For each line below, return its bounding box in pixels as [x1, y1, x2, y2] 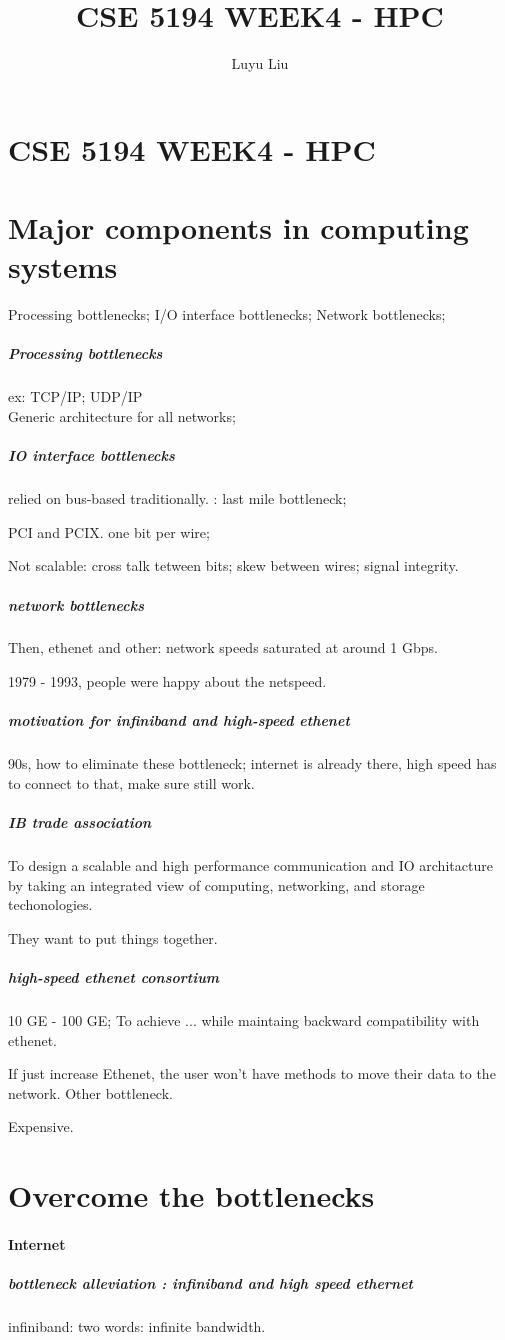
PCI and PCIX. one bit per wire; [8, 521, 210, 542]
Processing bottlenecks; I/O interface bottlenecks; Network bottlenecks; [8, 304, 446, 325]
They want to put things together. [8, 927, 218, 948]
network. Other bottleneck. [8, 1082, 173, 1103]
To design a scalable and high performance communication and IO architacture [8, 854, 493, 875]
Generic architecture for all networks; [8, 405, 236, 426]
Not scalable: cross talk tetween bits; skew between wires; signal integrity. [8, 555, 459, 576]
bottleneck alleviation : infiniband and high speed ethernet [8, 1273, 413, 1294]
